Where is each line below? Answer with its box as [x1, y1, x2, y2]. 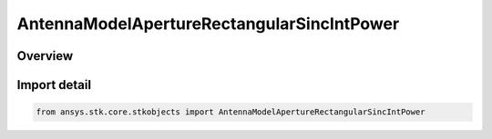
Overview [16, 48, 74, 64]
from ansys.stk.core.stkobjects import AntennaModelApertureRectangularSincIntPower [36, 107, 425, 117]
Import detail [16, 77, 91, 93]
